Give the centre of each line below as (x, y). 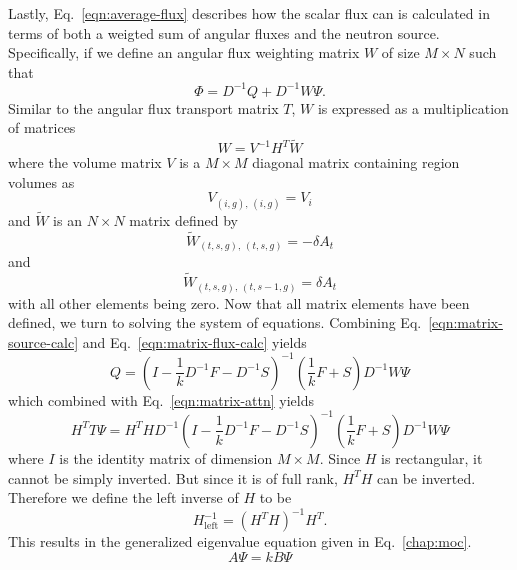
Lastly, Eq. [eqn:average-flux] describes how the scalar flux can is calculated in (249, 13)
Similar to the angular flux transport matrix (143, 107)
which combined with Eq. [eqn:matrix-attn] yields (161, 399)
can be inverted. (426, 477)
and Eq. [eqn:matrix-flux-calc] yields (194, 341)
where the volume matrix (85, 162)
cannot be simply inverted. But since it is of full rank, (173, 477)
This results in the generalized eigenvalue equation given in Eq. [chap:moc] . (240, 541)
